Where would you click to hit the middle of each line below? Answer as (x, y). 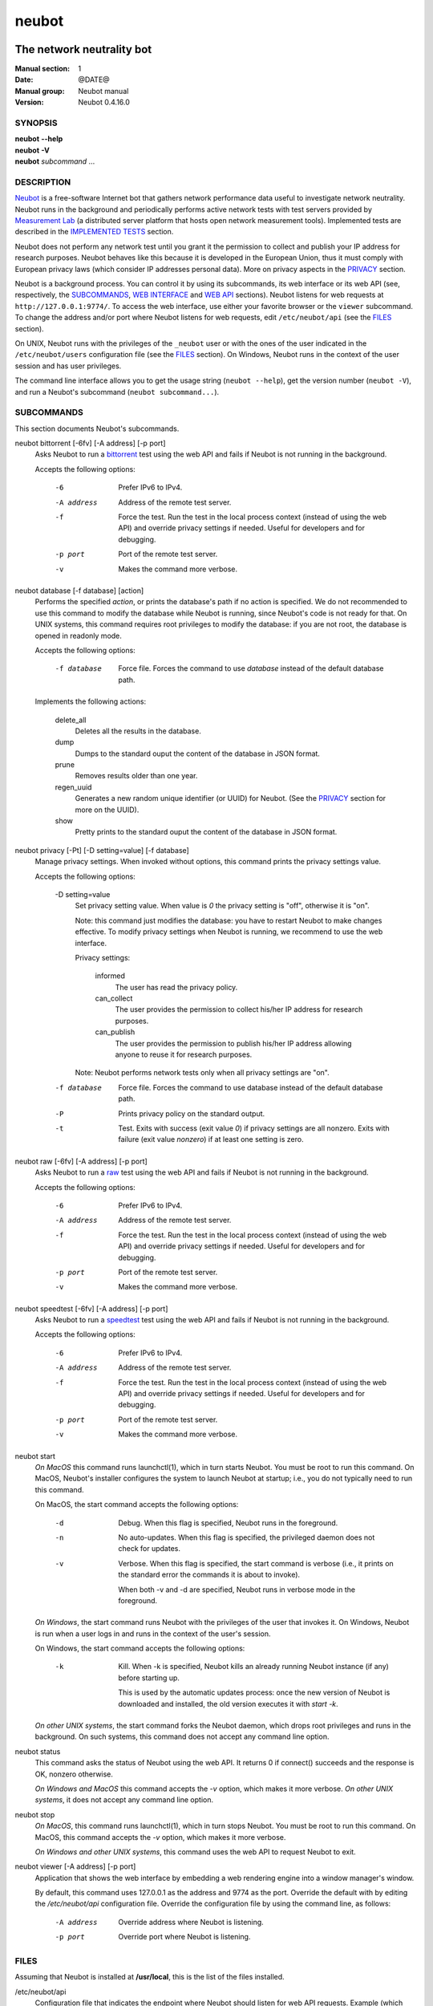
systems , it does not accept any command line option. (124, 1800)
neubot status (38, 1751)
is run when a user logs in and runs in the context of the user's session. (153, 1634)
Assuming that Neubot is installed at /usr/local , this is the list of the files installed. (150, 1977)
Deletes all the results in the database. (138, 731)
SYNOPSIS (36, 123)
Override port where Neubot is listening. (184, 1937)
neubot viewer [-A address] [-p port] (75, 1866)
